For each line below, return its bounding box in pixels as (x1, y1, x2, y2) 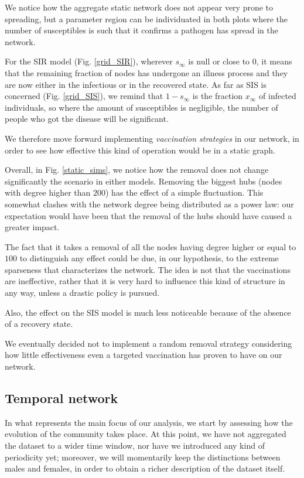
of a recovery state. (5, 317, 73, 330)
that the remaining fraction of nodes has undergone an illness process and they (5, 66, 288, 78)
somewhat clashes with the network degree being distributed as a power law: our (5, 197, 294, 210)
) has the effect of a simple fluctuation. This (105, 186, 264, 199)
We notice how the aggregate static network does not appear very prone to (5, 1, 274, 13)
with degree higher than (5, 186, 91, 199)
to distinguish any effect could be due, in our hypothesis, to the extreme (19, 252, 279, 264)
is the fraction (192, 90, 243, 102)
